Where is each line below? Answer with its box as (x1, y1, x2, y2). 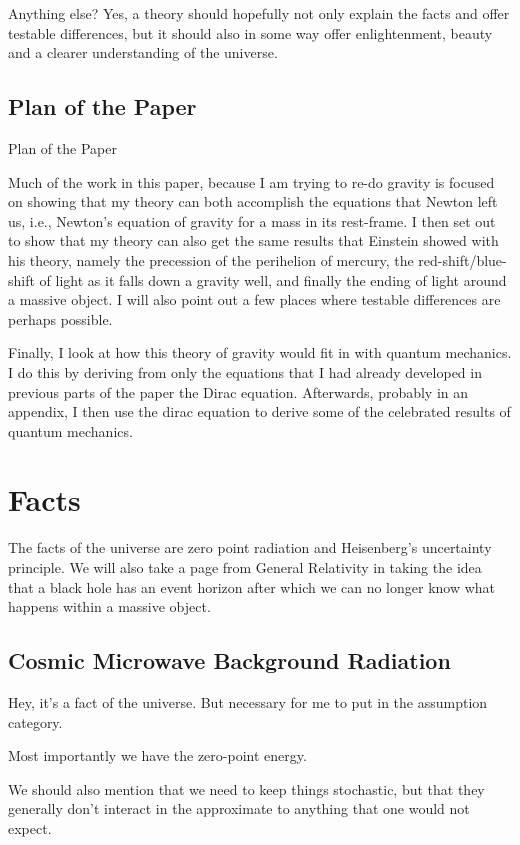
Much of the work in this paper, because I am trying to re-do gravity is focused (8, 171, 495, 192)
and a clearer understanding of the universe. (8, 42, 278, 63)
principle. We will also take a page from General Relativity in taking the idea (8, 557, 482, 578)
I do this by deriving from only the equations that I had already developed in (8, 361, 482, 382)
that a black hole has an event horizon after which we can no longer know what (8, 576, 496, 597)
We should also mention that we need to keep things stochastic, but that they (8, 778, 485, 799)
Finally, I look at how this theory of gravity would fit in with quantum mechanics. (8, 342, 512, 363)
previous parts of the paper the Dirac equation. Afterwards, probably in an (8, 381, 469, 402)
